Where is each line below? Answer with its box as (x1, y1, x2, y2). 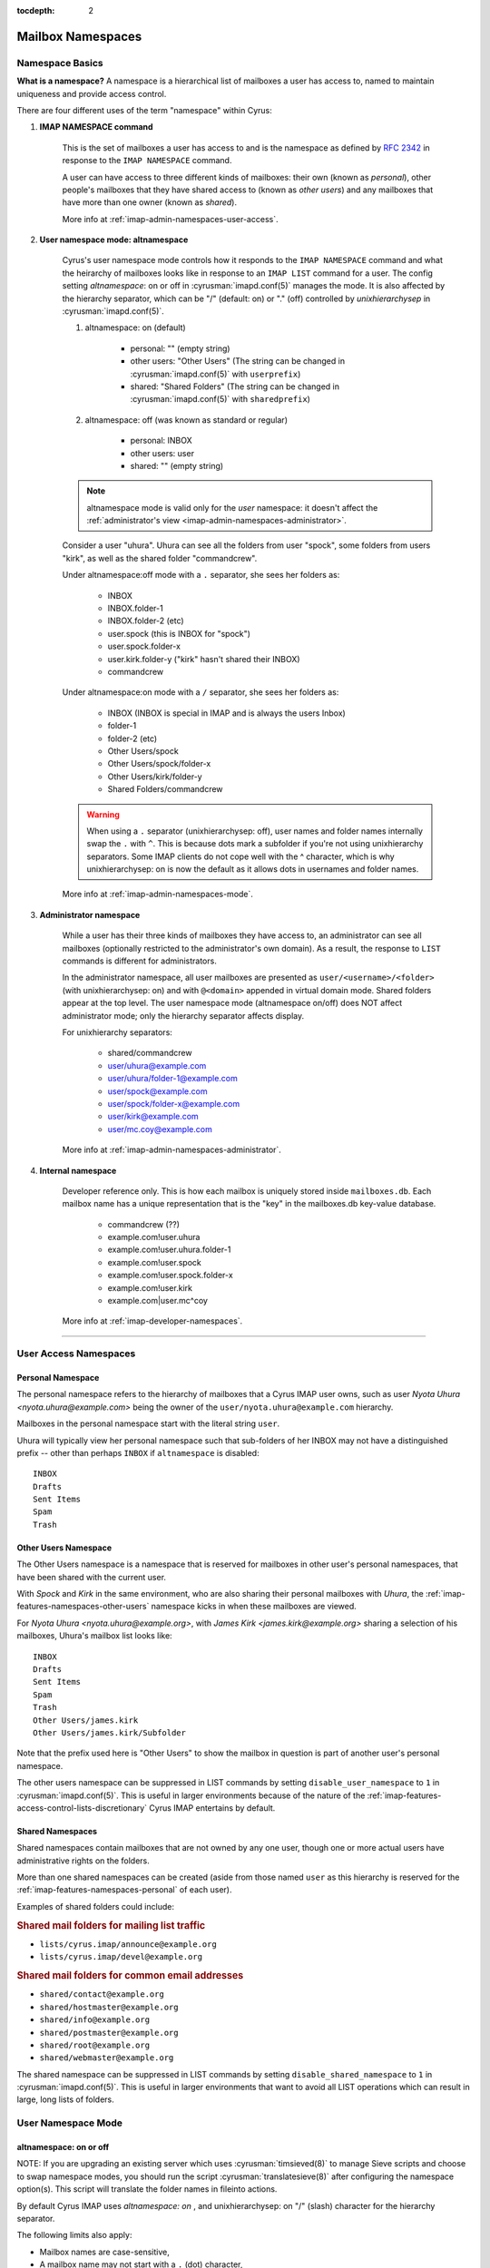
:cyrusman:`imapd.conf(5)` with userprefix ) (130, 368, 301, 379)
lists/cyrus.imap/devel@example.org (39, 1951, 203, 1962)
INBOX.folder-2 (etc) (107, 615, 185, 626)
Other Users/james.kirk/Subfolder (33, 1727, 186, 1737)
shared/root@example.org (39, 2039, 150, 2050)
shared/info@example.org (39, 2015, 150, 2025)
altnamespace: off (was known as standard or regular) (84, 414, 288, 425)
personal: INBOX (130, 435, 192, 446)
